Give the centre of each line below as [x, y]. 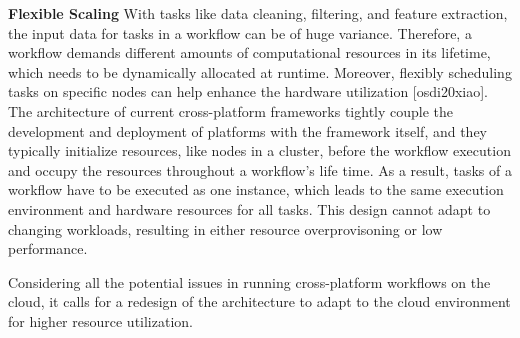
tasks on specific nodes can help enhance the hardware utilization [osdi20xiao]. [248, 91]
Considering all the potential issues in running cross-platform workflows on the [249, 281]
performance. [48, 248]
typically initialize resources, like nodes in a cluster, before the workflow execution [259, 150]
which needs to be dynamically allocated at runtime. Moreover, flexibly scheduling [260, 71]
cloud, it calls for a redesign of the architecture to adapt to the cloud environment [259, 301]
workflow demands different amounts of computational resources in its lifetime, [249, 52]
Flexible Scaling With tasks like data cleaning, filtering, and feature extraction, [258, 13]
